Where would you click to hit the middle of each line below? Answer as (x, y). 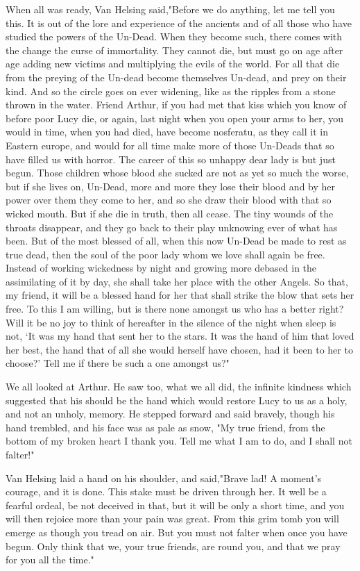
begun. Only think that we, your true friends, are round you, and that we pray (173, 546)
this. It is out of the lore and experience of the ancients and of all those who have (179, 23)
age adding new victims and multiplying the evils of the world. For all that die (173, 64)
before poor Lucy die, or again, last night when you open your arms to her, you (175, 118)
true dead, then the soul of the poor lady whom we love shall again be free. (165, 254)
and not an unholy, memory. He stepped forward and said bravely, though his (170, 414)
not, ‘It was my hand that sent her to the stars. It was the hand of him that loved (180, 336)
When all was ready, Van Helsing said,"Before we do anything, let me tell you (170, 9)
